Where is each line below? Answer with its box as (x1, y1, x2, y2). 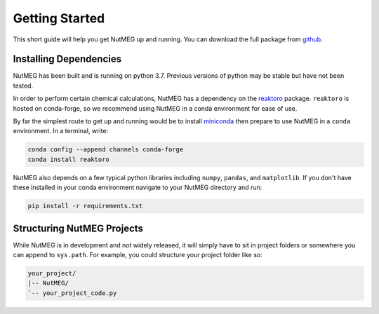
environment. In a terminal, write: (13, 127, 109, 135)
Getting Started (13, 11, 105, 26)
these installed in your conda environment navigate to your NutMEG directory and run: (13, 183, 262, 192)
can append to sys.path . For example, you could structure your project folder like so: (13, 251, 262, 259)
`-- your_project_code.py (27, 289, 117, 297)
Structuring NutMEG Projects (13, 222, 144, 234)
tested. (13, 81, 34, 90)
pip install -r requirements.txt (27, 202, 143, 210)
